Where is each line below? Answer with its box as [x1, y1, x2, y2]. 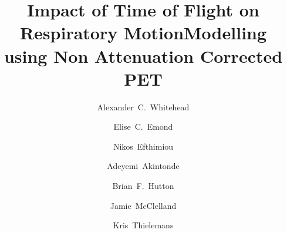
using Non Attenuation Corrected [4, 43, 283, 67]
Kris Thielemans [113, 219, 174, 231]
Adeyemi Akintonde [107, 160, 180, 172]
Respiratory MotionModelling [19, 21, 267, 45]
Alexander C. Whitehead [97, 100, 190, 113]
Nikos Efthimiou [113, 140, 174, 152]
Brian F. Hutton [112, 180, 174, 192]
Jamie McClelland [110, 199, 177, 211]
